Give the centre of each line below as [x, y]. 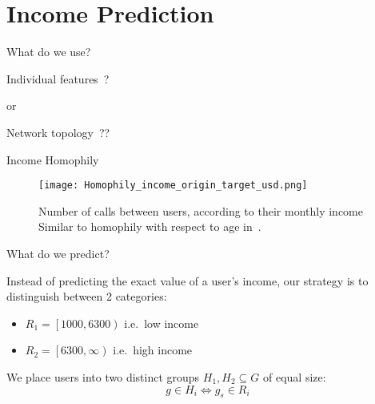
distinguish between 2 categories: [87, 296]
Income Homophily [53, 159]
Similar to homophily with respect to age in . [150, 226]
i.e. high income [153, 350]
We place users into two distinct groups [103, 376]
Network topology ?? [58, 132]
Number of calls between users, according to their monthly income [201, 210]
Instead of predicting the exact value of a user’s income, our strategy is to [187, 280]
